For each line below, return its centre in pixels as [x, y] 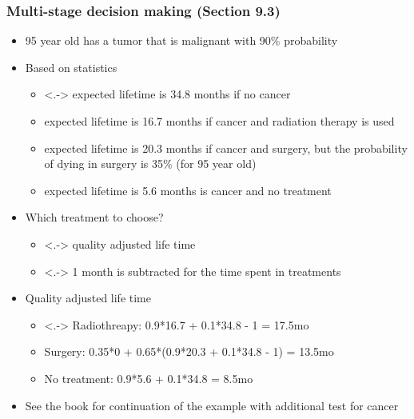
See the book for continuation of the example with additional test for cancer [212, 405]
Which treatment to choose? [94, 217]
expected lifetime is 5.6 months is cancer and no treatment [188, 190]
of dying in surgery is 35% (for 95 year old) [150, 164]
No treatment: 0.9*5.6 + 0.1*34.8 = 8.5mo [149, 378]
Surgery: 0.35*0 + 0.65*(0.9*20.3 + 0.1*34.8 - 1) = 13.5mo [189, 351]
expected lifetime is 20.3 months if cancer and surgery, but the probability [226, 148]
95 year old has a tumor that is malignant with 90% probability [181, 40]
